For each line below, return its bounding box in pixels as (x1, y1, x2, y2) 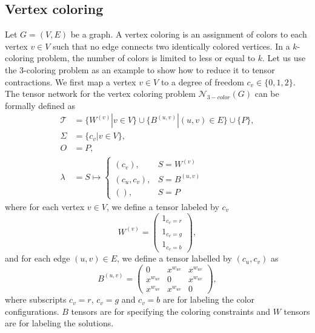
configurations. (5, 305, 59, 317)
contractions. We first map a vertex (5, 75, 136, 88)
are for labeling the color (163, 293, 255, 306)
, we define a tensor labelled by (116, 252, 232, 265)
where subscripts (5, 293, 67, 306)
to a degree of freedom (161, 75, 244, 88)
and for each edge (5, 252, 70, 265)
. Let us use (262, 51, 306, 64)
